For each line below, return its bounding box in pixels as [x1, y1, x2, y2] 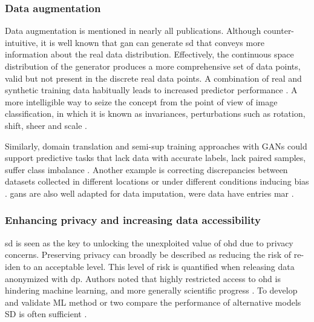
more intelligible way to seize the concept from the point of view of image [5, 95, 278, 108]
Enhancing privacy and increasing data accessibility [5, 212, 261, 228]
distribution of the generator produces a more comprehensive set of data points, [5, 60, 301, 72]
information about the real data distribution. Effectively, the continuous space [5, 48, 294, 61]
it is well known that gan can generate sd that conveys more [41, 36, 264, 48]
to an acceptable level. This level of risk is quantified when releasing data [23, 260, 295, 272]
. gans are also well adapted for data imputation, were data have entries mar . [5, 186, 294, 199]
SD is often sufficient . [5, 307, 87, 320]
